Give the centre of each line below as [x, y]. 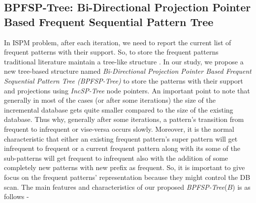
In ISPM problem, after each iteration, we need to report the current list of [118, 42]
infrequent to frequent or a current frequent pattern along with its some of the [122, 148]
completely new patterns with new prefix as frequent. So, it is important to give [125, 167]
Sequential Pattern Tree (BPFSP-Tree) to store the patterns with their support [124, 80]
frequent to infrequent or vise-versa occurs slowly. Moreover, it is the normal [119, 129]
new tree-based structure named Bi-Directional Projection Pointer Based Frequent [128, 71]
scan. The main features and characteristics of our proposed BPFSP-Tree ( [116, 187]
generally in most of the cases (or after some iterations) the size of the [110, 100]
